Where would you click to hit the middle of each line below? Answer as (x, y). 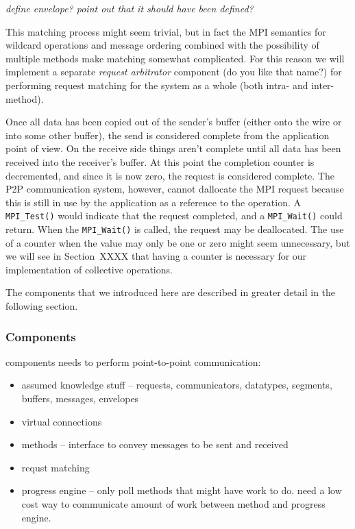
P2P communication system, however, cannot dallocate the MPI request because (175, 189)
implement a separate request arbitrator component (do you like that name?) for (174, 72)
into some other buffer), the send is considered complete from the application (168, 135)
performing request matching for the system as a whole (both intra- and (157, 85)
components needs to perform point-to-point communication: (133, 361)
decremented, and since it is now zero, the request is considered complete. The (170, 175)
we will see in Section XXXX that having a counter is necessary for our (156, 256)
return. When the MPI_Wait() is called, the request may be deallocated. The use (175, 229)
